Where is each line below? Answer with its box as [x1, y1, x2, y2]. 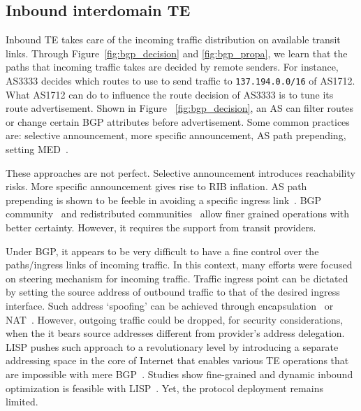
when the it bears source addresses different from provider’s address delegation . [6, 326, 345, 340]
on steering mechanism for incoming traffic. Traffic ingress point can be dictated [6, 271, 348, 285]
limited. [6, 394, 38, 409]
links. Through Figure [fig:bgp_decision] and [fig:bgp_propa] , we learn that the [6, 45, 348, 60]
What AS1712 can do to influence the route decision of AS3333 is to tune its [6, 87, 334, 101]
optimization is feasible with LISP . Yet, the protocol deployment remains [6, 380, 323, 395]
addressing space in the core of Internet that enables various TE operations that [6, 353, 349, 368]
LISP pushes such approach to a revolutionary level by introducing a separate [6, 339, 339, 354]
